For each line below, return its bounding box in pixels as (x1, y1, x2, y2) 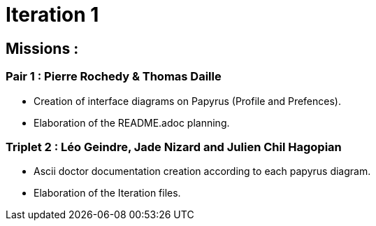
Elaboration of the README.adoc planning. (34, 116, 230, 129)
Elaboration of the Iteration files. (34, 187, 181, 199)
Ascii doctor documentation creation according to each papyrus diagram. (34, 165, 371, 178)
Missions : (6, 39, 79, 57)
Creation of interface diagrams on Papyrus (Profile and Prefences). (34, 94, 341, 107)
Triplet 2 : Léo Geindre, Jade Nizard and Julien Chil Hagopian (6, 139, 342, 154)
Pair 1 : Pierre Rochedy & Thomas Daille (6, 69, 222, 84)
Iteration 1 (6, 3, 99, 27)
